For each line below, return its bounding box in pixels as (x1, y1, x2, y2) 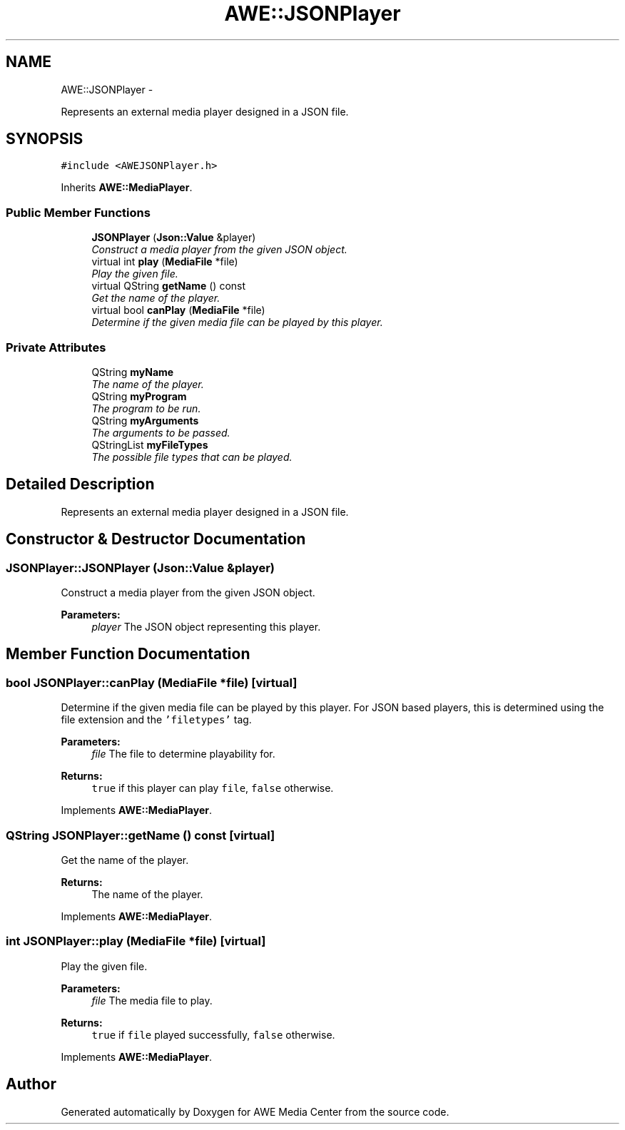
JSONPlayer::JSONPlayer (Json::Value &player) (6, 560, 275, 575)
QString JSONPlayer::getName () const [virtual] (6, 828, 275, 843)
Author (6, 1075, 56, 1094)
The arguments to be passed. (91, 426, 230, 439)
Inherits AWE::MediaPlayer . (61, 181, 193, 194)
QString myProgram (91, 390, 187, 402)
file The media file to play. (91, 994, 213, 1007)
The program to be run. (91, 402, 201, 414)
